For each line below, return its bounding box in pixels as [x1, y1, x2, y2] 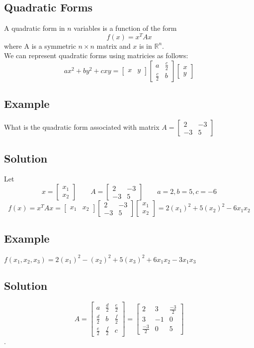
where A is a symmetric [4, 40, 76, 51]
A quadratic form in [4, 23, 65, 33]
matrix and [96, 40, 131, 51]
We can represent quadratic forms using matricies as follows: [4, 50, 188, 61]
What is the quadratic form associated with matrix [4, 122, 160, 132]
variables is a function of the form [74, 23, 177, 33]
